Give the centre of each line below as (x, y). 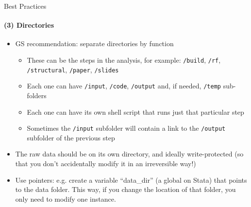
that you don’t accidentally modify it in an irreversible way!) (106, 163)
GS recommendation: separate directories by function (94, 43)
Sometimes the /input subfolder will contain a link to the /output (126, 128)
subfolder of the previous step (71, 137)
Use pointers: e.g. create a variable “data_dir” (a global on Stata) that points (131, 180)
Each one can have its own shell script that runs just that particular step (135, 112)
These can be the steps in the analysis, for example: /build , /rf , (124, 60)
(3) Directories (29, 25)
